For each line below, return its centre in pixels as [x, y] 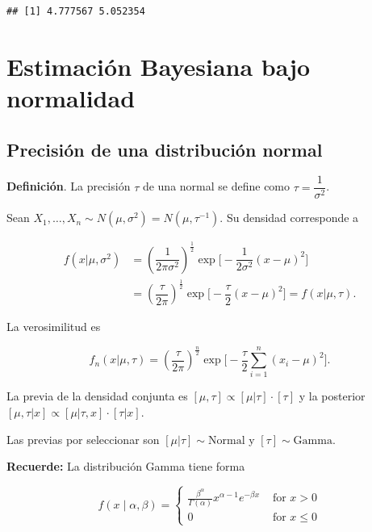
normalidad [71, 97]
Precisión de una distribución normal [165, 149]
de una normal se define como [216, 186]
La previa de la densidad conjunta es [97, 396]
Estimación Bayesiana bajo [159, 66]
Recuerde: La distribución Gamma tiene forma [126, 466]
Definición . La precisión [69, 186]
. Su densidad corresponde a [289, 218]
